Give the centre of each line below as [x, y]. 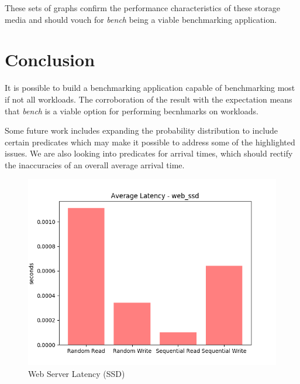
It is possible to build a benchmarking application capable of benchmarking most [150, 88]
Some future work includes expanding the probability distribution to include [142, 130]
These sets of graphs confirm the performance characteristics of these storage [142, 8]
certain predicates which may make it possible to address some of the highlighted [150, 142]
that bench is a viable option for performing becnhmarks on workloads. [132, 111]
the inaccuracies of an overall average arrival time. [95, 164]
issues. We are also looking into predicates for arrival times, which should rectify [149, 153]
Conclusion [50, 60]
